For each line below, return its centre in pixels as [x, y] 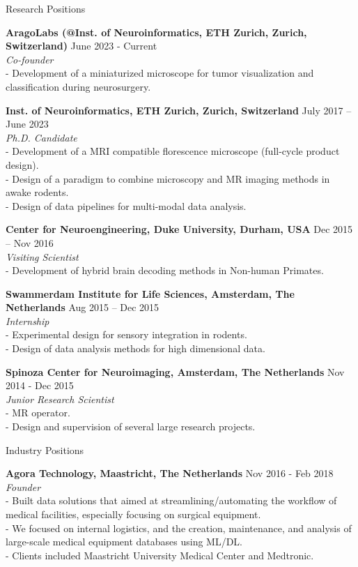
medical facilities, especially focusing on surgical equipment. [133, 514]
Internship [28, 320]
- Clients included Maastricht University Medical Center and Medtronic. [160, 555]
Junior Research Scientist [60, 399]
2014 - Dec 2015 [40, 385]
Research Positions [46, 8]
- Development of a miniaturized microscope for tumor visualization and [160, 73]
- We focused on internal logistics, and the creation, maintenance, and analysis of [179, 528]
